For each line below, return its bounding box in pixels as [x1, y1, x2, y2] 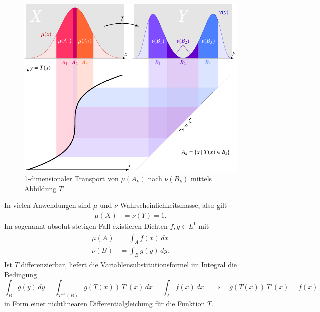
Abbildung [24, 183, 57, 193]
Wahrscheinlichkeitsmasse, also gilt [120, 200, 227, 211]
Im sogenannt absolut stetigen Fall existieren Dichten [4, 220, 168, 231]
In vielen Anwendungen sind [4, 200, 91, 211]
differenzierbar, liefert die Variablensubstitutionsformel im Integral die [21, 259, 237, 270]
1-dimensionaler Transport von [24, 173, 119, 184]
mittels [191, 173, 212, 184]
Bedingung [4, 269, 37, 279]
